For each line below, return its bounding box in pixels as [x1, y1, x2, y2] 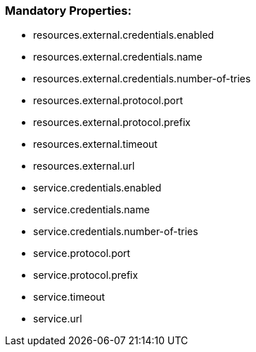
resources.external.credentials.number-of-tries [33, 73, 251, 85]
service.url [33, 313, 82, 325]
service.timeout [33, 291, 105, 303]
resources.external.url [33, 160, 135, 172]
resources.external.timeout [33, 138, 158, 151]
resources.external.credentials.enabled [33, 29, 215, 42]
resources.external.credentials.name [33, 51, 203, 63]
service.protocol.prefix [33, 269, 139, 282]
